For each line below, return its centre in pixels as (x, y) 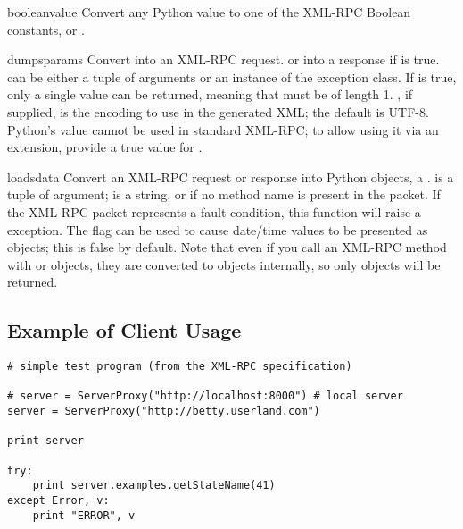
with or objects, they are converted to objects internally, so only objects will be (224, 264)
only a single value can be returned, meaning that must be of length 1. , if (210, 94)
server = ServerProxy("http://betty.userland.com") (164, 411)
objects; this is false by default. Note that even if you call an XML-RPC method (227, 247)
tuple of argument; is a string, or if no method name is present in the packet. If (224, 194)
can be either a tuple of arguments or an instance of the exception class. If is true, (232, 76)
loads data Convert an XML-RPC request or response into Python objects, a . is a (231, 176)
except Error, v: (58, 501)
